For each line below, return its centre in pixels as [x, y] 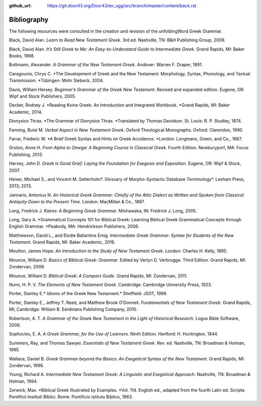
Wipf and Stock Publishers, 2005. [42, 96]
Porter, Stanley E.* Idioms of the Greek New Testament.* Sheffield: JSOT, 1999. [88, 294]
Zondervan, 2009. [27, 267]
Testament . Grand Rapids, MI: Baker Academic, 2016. [62, 242]
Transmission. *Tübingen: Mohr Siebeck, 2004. [57, 81]
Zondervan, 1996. [26, 365]
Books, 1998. [22, 56]
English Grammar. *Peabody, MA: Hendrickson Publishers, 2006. [74, 227]
